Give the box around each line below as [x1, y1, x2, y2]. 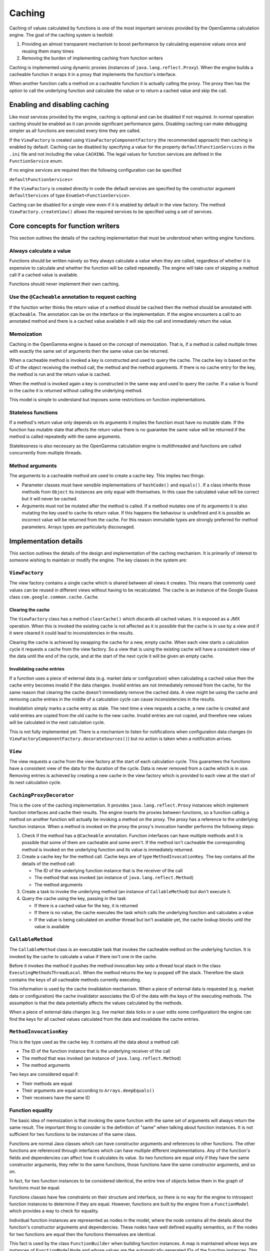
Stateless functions [9, 409, 58, 416]
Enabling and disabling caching [9, 101, 109, 109]
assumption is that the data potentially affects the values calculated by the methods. [9, 1000, 183, 1006]
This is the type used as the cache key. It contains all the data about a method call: [9, 1039, 179, 1045]
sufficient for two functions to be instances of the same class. [9, 1131, 137, 1137]
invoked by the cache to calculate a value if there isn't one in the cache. [9, 953, 157, 959]
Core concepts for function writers [9, 222, 120, 230]
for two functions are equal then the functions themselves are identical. [9, 1231, 156, 1237]
